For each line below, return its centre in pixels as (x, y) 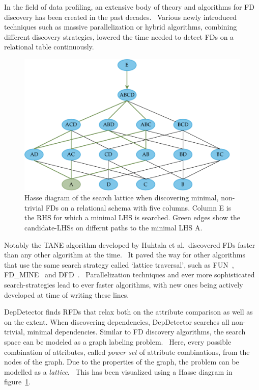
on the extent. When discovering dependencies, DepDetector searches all (117, 321)
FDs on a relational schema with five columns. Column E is (138, 207)
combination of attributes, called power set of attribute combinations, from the (127, 352)
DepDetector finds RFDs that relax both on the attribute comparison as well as (128, 312)
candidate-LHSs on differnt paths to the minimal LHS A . (113, 227)
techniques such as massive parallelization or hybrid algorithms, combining (121, 27)
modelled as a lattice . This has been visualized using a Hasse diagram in (118, 371)
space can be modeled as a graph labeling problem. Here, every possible (118, 341)
